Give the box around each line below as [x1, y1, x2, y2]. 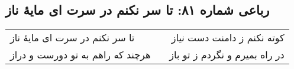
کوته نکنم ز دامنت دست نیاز [171, 31, 285, 45]
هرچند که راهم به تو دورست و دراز [10, 48, 151, 62]
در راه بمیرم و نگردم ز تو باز [169, 48, 285, 62]
